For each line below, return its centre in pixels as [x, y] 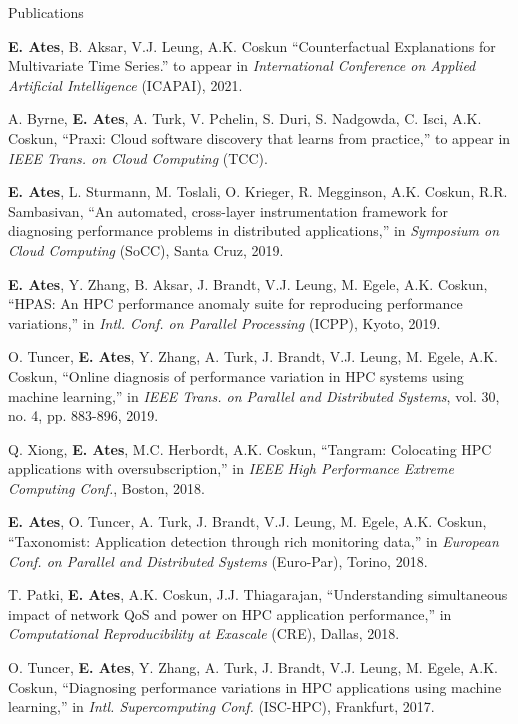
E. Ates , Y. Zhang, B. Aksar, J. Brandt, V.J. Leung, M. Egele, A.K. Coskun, [248, 283]
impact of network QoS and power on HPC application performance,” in [230, 613]
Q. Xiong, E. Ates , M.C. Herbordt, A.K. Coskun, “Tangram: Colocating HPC [250, 448]
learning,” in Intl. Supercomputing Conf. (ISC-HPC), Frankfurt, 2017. [221, 706]
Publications [46, 12]
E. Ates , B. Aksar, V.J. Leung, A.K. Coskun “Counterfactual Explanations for [252, 45]
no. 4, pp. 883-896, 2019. [83, 415]
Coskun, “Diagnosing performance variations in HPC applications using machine [255, 686]
